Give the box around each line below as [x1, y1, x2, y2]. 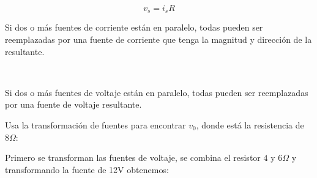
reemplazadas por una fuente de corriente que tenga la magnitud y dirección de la [5, 33, 312, 46]
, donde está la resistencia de [196, 119, 304, 132]
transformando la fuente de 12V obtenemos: [5, 163, 169, 176]
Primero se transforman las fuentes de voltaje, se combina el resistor [5, 151, 261, 164]
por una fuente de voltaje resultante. [5, 98, 142, 111]
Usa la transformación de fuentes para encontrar [5, 119, 186, 132]
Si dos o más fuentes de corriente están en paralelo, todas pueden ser [5, 21, 263, 34]
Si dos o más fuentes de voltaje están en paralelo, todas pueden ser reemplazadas [5, 86, 308, 98]
